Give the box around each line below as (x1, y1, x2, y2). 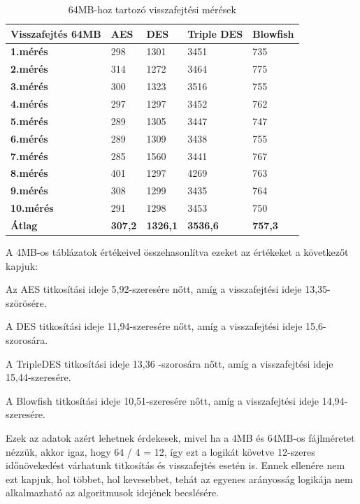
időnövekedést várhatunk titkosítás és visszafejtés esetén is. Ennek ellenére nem (6, 458, 345, 473)
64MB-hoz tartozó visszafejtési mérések (68, 2, 236, 16)
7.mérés (10, 148, 48, 163)
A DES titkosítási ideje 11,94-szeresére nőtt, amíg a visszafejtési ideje (6, 319, 303, 333)
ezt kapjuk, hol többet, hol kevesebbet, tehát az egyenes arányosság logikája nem (6, 471, 353, 486)
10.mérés (10, 201, 54, 215)
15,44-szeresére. (6, 370, 71, 384)
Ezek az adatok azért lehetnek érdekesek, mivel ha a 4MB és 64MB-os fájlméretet (6, 430, 355, 445)
